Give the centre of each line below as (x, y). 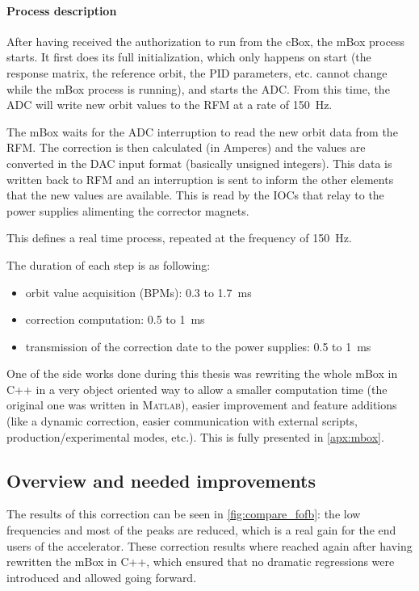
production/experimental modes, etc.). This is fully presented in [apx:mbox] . (195, 436)
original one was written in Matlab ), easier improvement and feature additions (202, 405)
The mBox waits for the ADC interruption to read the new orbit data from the (202, 131)
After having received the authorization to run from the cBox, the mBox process (206, 41)
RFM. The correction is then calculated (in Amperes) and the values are (186, 147)
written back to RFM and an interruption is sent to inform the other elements (200, 179)
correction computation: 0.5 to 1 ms (115, 319)
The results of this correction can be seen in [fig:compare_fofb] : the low (184, 514)
